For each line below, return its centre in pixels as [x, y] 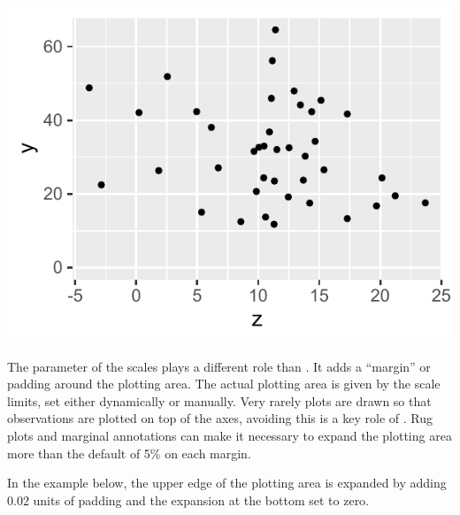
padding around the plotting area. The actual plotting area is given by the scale [224, 384]
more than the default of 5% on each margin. [129, 453]
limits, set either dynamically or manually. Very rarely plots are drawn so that [219, 400]
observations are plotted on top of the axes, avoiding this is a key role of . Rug [220, 418]
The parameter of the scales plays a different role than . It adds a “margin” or [219, 366]
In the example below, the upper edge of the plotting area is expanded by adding [227, 483]
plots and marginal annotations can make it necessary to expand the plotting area [230, 435]
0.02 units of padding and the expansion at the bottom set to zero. [188, 500]
